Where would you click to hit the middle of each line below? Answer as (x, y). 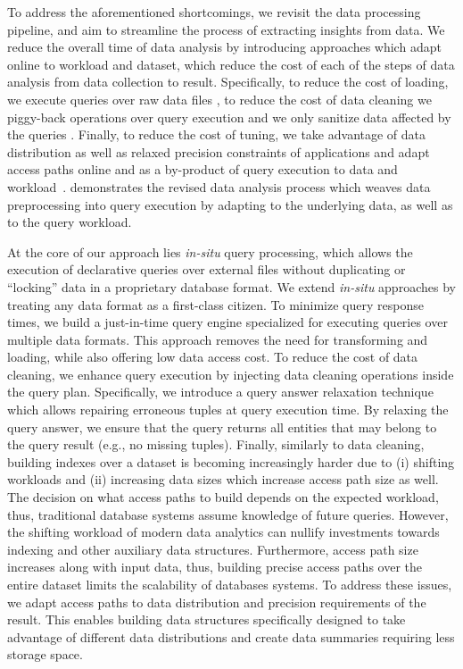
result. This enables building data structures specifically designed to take (207, 619)
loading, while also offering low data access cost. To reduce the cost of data (213, 357)
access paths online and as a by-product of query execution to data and (203, 169)
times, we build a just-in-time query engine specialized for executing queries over (227, 322)
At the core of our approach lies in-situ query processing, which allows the (210, 251)
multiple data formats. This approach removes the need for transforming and (218, 339)
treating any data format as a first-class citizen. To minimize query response (215, 304)
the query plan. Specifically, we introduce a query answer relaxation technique (220, 392)
